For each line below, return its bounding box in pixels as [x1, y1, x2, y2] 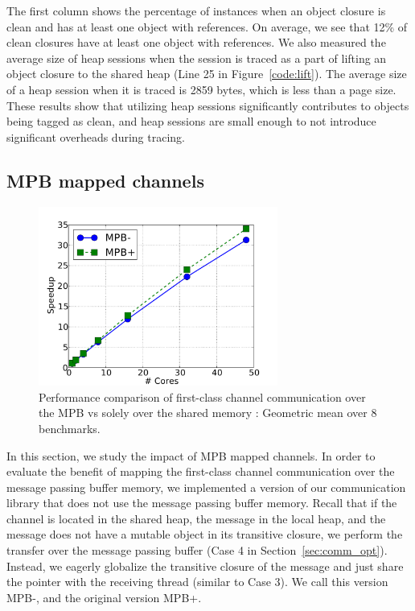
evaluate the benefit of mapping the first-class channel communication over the [6, 463, 395, 480]
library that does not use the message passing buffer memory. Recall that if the [6, 494, 397, 511]
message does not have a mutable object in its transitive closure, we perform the [6, 526, 403, 543]
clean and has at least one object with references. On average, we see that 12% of [6, 18, 408, 35]
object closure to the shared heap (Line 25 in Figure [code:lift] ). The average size [6, 65, 407, 82]
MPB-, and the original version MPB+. [6, 588, 202, 605]
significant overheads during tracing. [6, 128, 185, 145]
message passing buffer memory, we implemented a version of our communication [6, 478, 406, 495]
